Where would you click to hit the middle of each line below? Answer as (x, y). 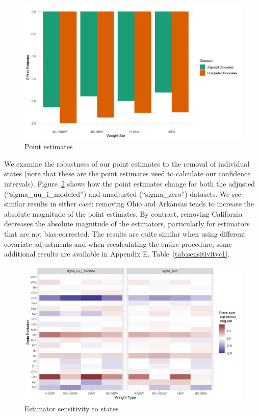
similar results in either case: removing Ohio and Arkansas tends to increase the (129, 204)
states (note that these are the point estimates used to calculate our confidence (127, 173)
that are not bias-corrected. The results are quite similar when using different (125, 233)
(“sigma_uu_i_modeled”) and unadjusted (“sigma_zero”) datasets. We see (123, 193)
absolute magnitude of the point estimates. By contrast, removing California (123, 213)
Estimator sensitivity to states (72, 408)
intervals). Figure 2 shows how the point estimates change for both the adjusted (129, 183)
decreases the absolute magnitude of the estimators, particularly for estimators (127, 224)
